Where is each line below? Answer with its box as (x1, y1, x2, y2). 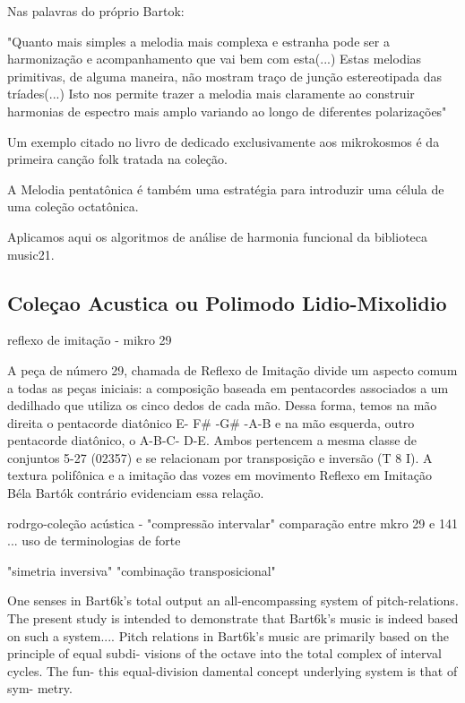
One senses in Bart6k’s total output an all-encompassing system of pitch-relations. (7, 591, 459, 610)
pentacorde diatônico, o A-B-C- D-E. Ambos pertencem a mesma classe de (7, 431, 418, 450)
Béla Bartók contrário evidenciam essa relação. (7, 484, 264, 502)
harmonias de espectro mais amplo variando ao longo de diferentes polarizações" (7, 101, 447, 120)
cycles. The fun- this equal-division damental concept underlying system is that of (7, 661, 458, 680)
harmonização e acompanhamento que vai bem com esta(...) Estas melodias (7, 49, 422, 68)
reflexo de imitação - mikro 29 (7, 330, 172, 349)
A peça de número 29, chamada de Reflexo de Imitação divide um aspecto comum (7, 360, 458, 379)
